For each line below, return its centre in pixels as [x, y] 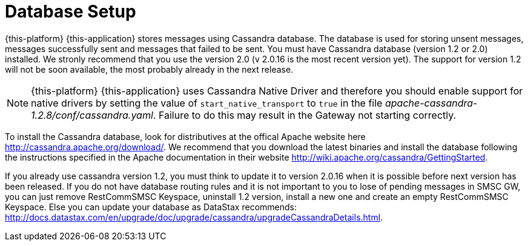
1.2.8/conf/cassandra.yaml [92, 115]
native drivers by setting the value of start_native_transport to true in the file [207, 103]
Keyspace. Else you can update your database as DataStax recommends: [151, 207]
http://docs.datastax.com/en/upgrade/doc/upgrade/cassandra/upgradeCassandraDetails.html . [194, 217]
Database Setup [71, 12]
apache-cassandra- [431, 103]
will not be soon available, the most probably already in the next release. [149, 69]
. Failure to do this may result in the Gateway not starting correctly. [305, 115]
